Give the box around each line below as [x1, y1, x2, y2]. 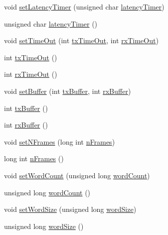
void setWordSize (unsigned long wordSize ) [4, 204, 136, 214]
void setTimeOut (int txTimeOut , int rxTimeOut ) [4, 35, 159, 46]
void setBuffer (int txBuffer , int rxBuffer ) [4, 85, 131, 96]
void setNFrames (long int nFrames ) [4, 136, 115, 147]
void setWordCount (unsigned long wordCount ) [4, 170, 150, 180]
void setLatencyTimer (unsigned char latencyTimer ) [4, 2, 164, 12]
